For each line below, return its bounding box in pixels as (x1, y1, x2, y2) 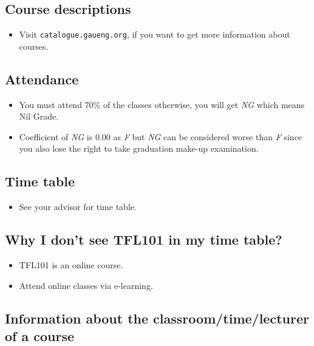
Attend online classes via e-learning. (19, 279, 153, 291)
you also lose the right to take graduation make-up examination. (19, 142, 259, 155)
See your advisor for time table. (19, 200, 137, 213)
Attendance (5, 69, 79, 88)
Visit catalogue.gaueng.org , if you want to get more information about (19, 28, 290, 41)
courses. (19, 39, 49, 52)
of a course (5, 327, 75, 345)
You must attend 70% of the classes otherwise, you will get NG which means (19, 98, 305, 110)
